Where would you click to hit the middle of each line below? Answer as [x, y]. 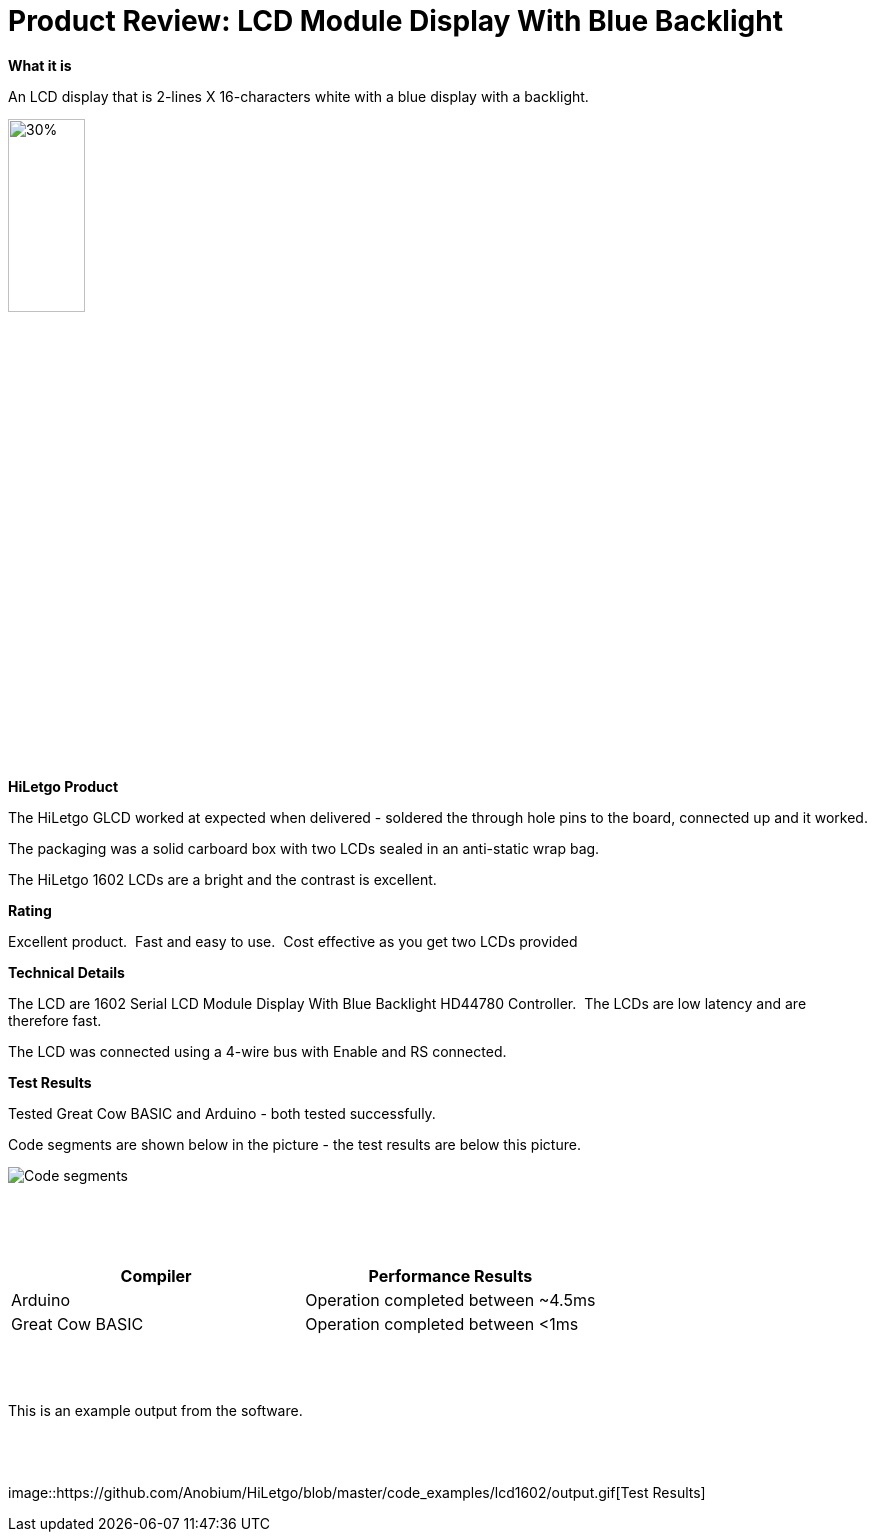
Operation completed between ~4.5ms [450, 1300]
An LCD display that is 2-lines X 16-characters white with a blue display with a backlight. [298, 96]
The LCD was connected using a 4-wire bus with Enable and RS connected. [257, 1052]
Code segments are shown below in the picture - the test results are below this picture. [294, 1145]
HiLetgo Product [63, 787]
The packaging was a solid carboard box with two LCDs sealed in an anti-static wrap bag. [304, 849]
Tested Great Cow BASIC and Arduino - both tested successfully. [222, 1114]
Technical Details [66, 973]
